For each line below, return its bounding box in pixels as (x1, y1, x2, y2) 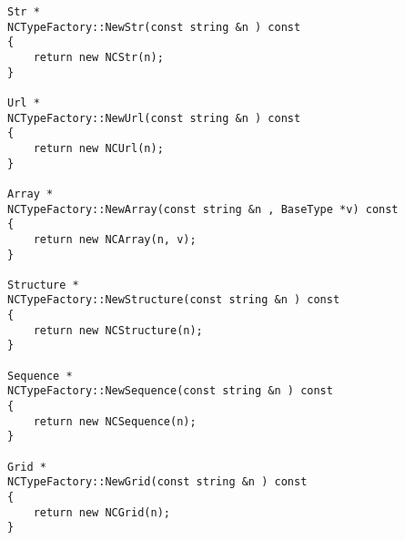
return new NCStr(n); (33, 50, 164, 64)
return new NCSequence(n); (33, 414, 197, 428)
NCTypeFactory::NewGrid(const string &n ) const (7, 475, 308, 489)
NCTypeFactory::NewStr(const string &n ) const (7, 20, 301, 34)
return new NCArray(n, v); (33, 232, 197, 246)
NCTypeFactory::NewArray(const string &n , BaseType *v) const (7, 202, 399, 216)
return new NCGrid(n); (33, 505, 170, 519)
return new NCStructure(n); (33, 323, 203, 337)
